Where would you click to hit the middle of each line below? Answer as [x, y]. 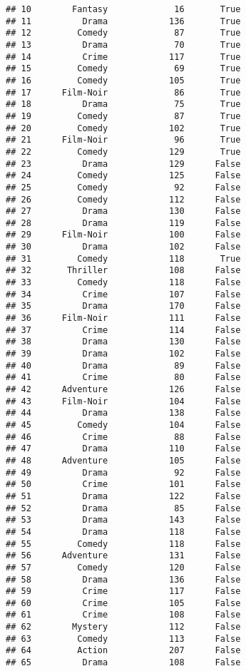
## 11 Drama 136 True [123, 21]
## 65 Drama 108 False [123, 663]
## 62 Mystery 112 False [123, 627]
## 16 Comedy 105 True [123, 80]
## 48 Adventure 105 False [123, 460]
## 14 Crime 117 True [123, 57]
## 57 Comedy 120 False [123, 567]
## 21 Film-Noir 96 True [123, 140]
